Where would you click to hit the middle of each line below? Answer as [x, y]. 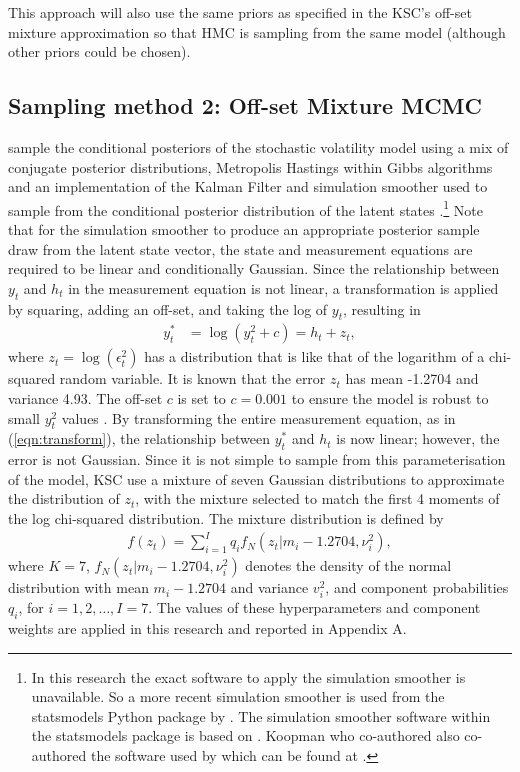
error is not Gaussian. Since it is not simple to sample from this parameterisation [257, 459]
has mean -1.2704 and [412, 378]
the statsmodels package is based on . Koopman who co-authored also [245, 735]
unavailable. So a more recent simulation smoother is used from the [238, 696]
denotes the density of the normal [348, 565]
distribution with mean [78, 587]
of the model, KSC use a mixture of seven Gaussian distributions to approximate [256, 478]
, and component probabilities [417, 587]
